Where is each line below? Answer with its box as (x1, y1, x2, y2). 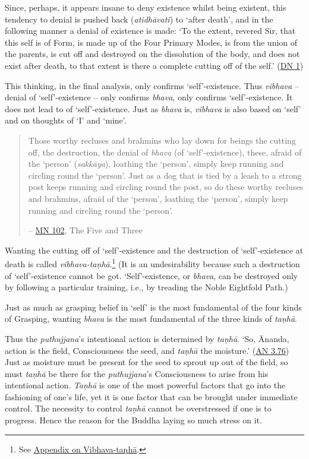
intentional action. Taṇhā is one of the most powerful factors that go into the (5, 379, 286, 391)
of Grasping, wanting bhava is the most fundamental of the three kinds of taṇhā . (5, 312, 297, 325)
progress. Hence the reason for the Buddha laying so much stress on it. (5, 414, 262, 426)
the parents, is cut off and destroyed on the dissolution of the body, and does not (5, 48, 300, 60)
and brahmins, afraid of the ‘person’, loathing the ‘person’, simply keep (28, 192, 288, 204)
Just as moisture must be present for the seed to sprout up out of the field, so (5, 356, 288, 368)
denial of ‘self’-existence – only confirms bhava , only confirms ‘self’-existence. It (5, 91, 293, 103)
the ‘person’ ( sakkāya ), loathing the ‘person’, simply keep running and (28, 157, 284, 170)
